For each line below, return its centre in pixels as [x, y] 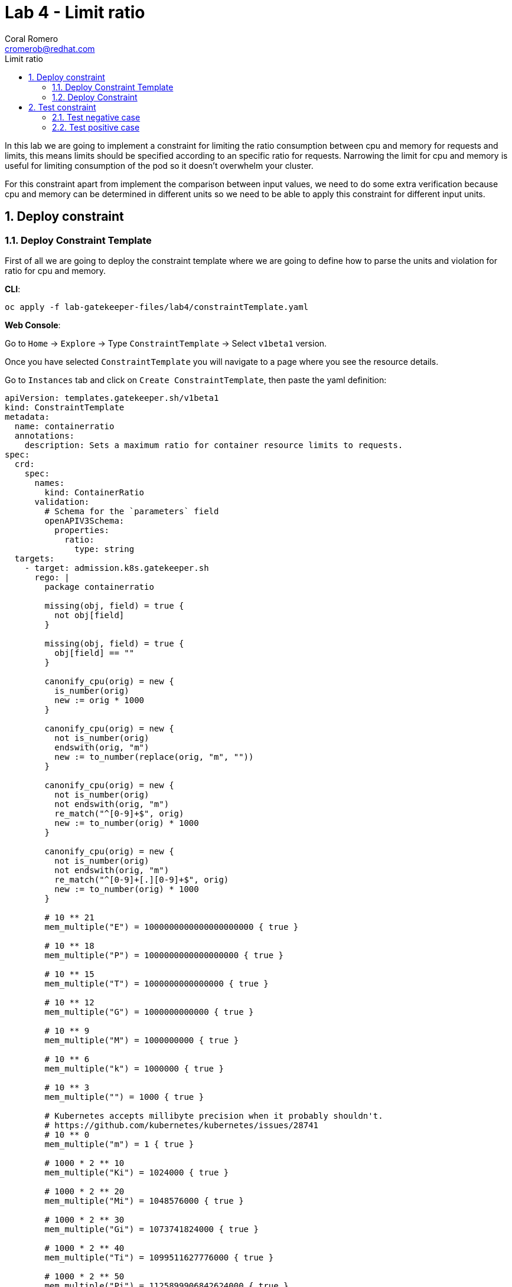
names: [50, 483]
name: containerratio [64, 426]
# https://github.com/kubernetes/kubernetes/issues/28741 [182, 1125]
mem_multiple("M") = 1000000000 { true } [142, 1040]
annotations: [45, 435]
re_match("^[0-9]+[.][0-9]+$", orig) [142, 879]
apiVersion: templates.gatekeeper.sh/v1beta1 [112, 398]
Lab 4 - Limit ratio [75, 12]
